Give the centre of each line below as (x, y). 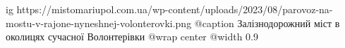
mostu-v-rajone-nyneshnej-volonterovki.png (99, 23)
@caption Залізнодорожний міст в (267, 23)
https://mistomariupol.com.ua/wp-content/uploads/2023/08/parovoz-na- (175, 9)
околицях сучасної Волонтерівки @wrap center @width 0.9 (132, 37)
